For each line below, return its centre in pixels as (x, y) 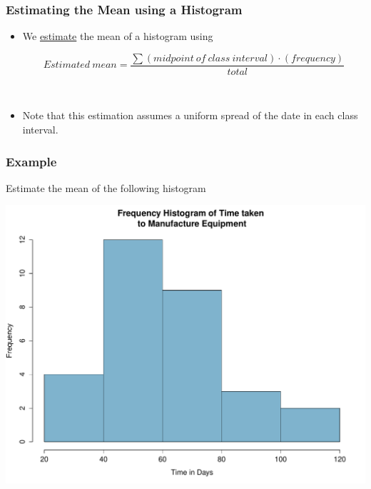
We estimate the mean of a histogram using (118, 36)
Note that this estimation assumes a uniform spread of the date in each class (190, 115)
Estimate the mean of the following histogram (106, 187)
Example (31, 161)
